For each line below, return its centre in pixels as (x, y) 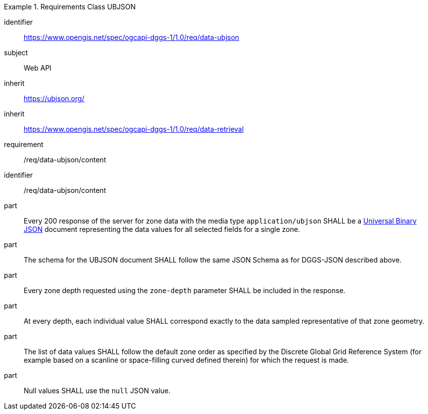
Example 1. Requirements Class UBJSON (70, 7)
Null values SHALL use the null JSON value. (97, 391)
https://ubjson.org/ (54, 98)
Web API (38, 68)
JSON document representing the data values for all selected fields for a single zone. (162, 229)
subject (16, 53)
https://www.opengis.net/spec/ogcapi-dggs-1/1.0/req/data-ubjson (132, 37)
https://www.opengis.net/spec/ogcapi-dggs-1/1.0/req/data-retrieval (134, 129)
